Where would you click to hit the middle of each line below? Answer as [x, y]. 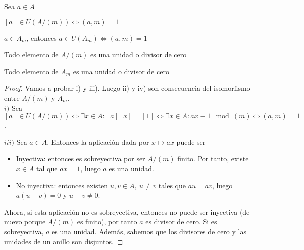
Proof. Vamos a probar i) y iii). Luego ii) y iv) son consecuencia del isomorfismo [127, 88]
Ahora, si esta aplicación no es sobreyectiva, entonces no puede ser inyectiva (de [127, 212]
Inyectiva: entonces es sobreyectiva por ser [81, 159]
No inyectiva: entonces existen [62, 185]
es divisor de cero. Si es [181, 222]
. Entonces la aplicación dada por [98, 142]
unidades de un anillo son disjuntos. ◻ [64, 241]
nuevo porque [25, 222]
